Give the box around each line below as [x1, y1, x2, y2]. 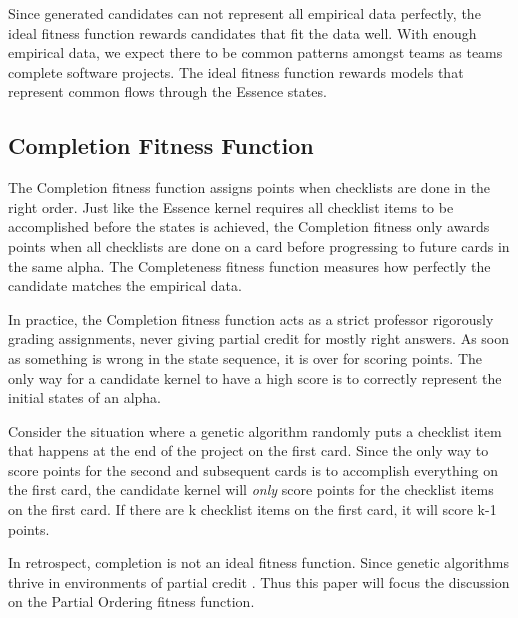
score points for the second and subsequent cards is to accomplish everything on [8, 459, 498, 480]
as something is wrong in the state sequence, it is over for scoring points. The [8, 347, 482, 368]
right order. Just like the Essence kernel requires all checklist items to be [8, 196, 454, 217]
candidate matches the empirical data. [8, 275, 242, 296]
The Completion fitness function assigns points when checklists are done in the [8, 177, 491, 198]
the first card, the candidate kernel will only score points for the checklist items [8, 479, 494, 500]
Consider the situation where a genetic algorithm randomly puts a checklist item [8, 420, 502, 441]
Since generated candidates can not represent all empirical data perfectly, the [8, 3, 481, 23]
